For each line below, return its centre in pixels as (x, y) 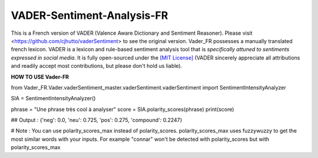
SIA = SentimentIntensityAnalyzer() (53, 98)
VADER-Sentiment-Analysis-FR (90, 15)
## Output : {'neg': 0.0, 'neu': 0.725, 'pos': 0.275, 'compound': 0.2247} (97, 120)
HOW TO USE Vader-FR (40, 77)
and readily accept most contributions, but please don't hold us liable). (97, 66)
